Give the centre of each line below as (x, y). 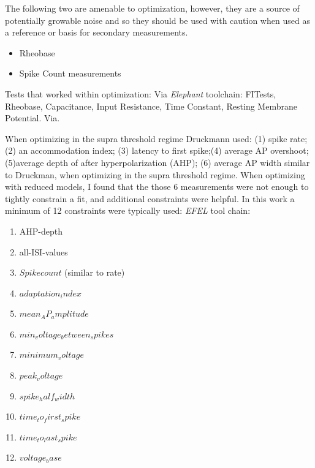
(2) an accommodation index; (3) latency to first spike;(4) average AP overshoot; (157, 150)
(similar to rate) (95, 272)
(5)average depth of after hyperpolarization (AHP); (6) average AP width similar (157, 162)
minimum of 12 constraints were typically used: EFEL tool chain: (128, 210)
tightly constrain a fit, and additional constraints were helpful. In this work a (150, 198)
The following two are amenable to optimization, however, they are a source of (152, 8)
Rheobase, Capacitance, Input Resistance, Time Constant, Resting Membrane (151, 106)
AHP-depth (41, 231)
